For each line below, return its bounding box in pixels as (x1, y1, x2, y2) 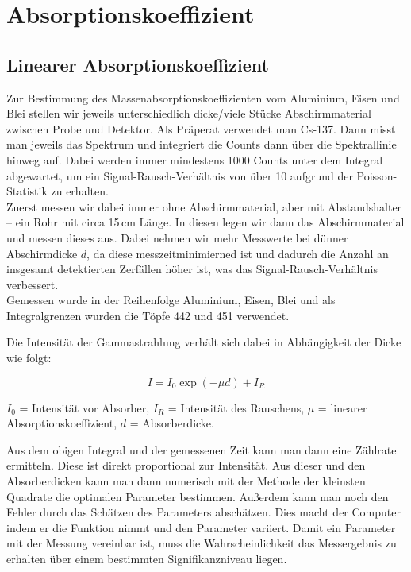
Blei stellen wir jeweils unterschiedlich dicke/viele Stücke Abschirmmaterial (6, 105, 371, 122)
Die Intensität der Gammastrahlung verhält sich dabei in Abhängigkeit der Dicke (6, 334, 401, 350)
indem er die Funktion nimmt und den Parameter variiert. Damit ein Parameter (6, 519, 396, 535)
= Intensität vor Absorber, (19, 399, 150, 415)
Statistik (6, 183, 48, 199)
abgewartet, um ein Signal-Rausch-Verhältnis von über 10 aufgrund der (6, 167, 353, 184)
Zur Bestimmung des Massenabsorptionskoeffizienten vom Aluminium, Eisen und (6, 89, 400, 106)
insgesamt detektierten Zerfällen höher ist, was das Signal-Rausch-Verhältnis (6, 261, 378, 277)
